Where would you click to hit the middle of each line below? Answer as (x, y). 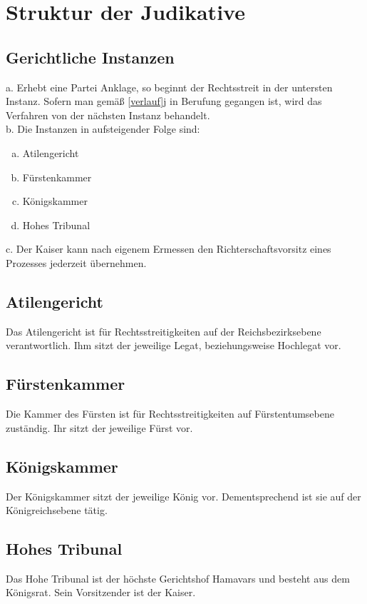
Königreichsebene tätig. (57, 510)
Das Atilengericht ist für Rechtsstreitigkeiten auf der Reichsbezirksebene (164, 331)
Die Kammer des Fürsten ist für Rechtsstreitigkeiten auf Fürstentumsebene (170, 414)
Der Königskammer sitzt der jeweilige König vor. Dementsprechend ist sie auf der (183, 496)
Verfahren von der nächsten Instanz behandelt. (108, 115)
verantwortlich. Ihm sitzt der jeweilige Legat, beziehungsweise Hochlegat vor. (174, 345)
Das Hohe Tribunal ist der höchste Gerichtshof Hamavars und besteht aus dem (178, 578)
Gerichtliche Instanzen (90, 57)
